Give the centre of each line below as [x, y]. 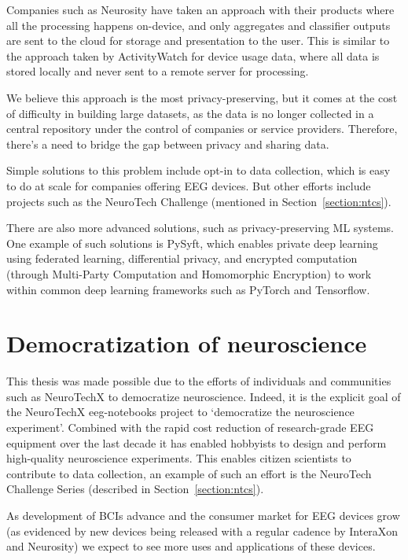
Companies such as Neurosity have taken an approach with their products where [200, 9]
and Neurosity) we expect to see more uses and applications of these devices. [191, 546]
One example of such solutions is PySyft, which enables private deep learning [192, 243]
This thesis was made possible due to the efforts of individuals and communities [199, 381]
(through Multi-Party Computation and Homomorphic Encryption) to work [189, 273]
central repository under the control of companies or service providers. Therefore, [202, 129]
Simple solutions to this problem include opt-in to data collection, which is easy [198, 170]
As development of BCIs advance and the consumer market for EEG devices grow [203, 515]
